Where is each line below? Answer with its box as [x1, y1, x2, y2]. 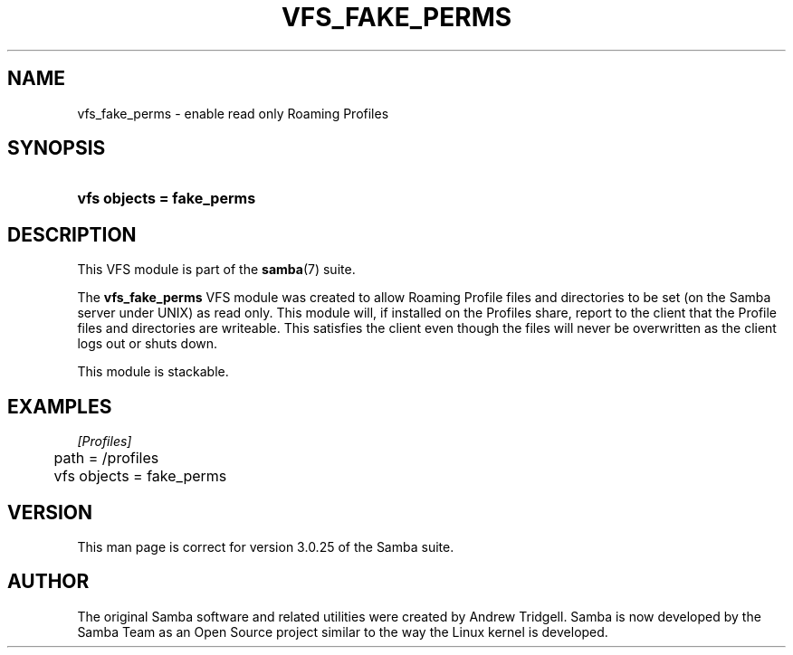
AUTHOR [7, 570, 90, 593]
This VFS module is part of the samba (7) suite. [77, 261, 356, 278]
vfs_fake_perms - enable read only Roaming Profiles [77, 105, 389, 121]
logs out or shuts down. [77, 336, 218, 352]
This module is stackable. [77, 364, 229, 380]
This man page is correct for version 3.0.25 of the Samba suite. [77, 538, 454, 555]
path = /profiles [53, 449, 159, 468]
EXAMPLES [7, 394, 112, 418]
